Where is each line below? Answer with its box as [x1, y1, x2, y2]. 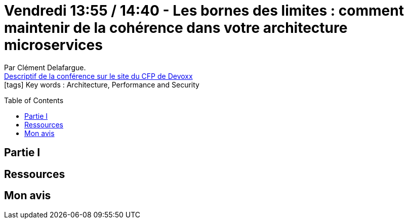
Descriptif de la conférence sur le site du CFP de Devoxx [4, 71, 193, 80]
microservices [4, 36, 103, 54]
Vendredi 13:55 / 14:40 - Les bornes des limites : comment [4, 2, 404, 19]
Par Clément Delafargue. [4, 63, 86, 72]
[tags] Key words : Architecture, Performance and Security [4, 80, 199, 89]
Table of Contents [4, 96, 64, 105]
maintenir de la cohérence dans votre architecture [4, 19, 348, 36]
